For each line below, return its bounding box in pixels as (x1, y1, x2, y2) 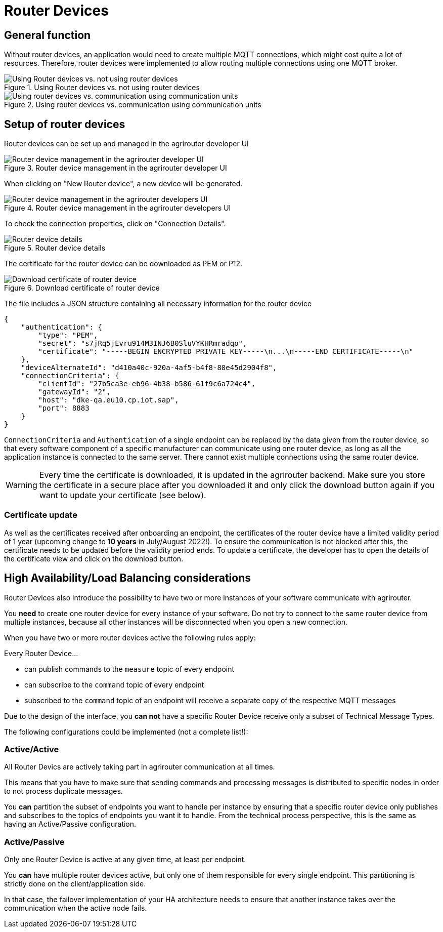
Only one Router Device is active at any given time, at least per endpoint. (4, 855, 246, 864)
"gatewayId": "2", (38, 388, 111, 396)
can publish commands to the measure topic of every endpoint (24, 664, 235, 673)
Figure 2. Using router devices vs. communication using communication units (4, 100, 261, 109)
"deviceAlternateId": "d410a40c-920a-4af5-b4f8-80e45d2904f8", (21, 363, 277, 372)
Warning (6, 480, 37, 491)
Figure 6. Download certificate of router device (4, 283, 160, 293)
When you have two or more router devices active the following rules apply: (4, 633, 256, 642)
